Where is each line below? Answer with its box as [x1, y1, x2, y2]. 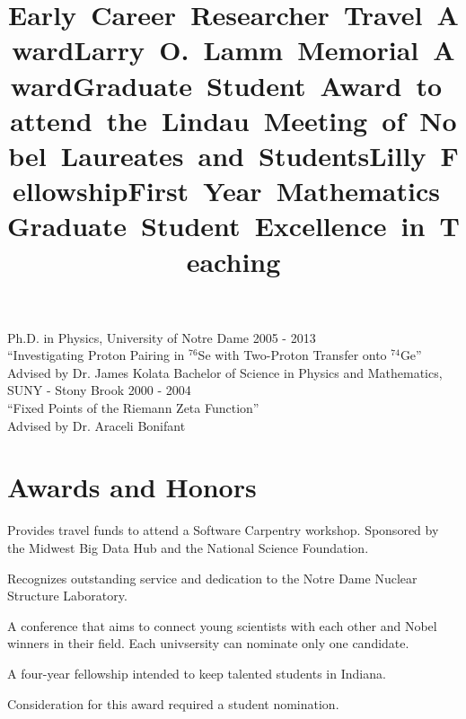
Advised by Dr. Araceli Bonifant [7, 416, 186, 434]
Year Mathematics [203, 172, 440, 209]
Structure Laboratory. [7, 586, 127, 605]
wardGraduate [10, 66, 192, 103]
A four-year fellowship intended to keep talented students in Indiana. [7, 663, 386, 682]
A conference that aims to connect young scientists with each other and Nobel [7, 616, 437, 635]
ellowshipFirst [12, 172, 189, 209]
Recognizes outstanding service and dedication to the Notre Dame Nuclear [7, 568, 418, 587]
